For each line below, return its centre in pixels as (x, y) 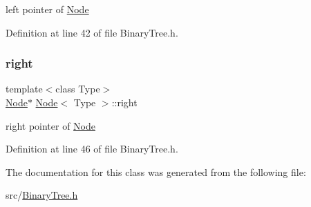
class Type (78, 89)
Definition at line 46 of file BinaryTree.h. (92, 149)
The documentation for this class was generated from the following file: (156, 171)
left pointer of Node (47, 9)
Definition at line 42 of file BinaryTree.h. (92, 32)
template (24, 89)
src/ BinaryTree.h (42, 195)
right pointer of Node (51, 125)
